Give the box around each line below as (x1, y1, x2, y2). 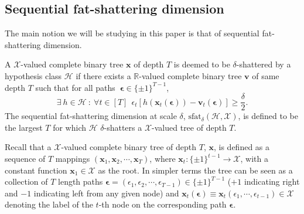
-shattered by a (236, 58, 291, 70)
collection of (5, 175, 48, 188)
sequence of (5, 152, 46, 165)
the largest (5, 121, 43, 133)
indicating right (244, 175, 300, 188)
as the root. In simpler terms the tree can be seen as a (98, 164, 293, 176)
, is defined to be (238, 110, 298, 122)
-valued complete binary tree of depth (61, 141, 197, 153)
